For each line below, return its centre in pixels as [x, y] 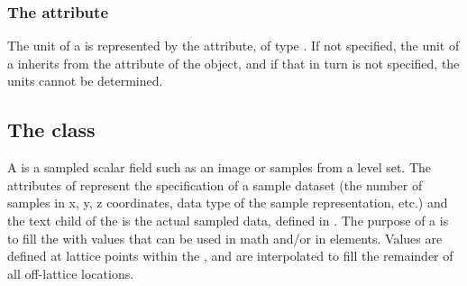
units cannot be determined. [85, 81]
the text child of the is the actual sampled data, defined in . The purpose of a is [228, 220]
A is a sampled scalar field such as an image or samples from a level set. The [220, 167]
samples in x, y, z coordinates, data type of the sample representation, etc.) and [228, 203]
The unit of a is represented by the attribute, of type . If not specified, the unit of [233, 46]
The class [51, 129]
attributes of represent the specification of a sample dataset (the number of [215, 185]
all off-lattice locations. [71, 273]
